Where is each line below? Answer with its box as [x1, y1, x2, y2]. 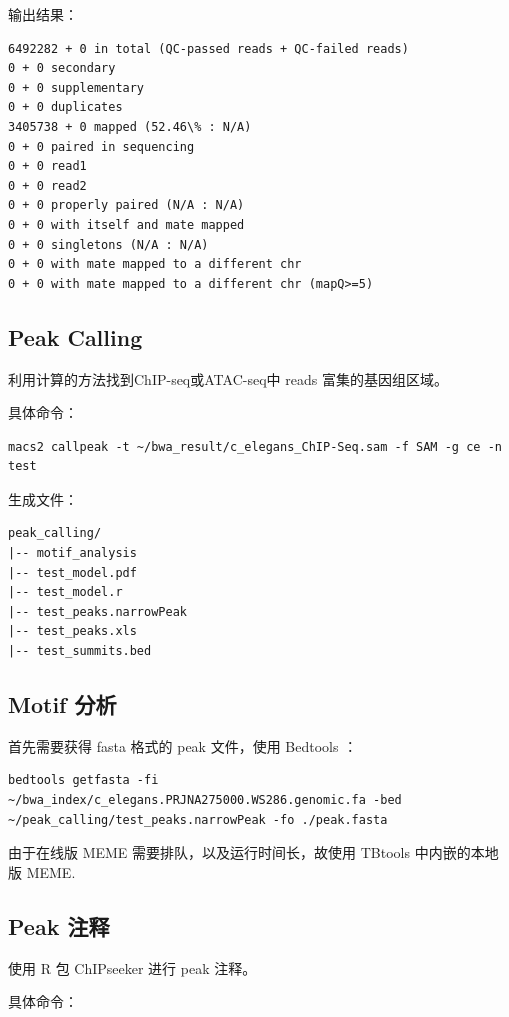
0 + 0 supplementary [8, 80, 145, 95]
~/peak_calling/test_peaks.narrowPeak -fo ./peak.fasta [8, 812, 388, 827]
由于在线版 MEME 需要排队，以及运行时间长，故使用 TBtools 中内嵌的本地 [8, 842, 499, 863]
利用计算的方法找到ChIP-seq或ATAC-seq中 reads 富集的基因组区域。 [8, 368, 448, 389]
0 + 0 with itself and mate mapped [8, 217, 245, 232]
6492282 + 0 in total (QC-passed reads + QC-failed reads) [8, 41, 409, 56]
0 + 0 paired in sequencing [8, 139, 195, 154]
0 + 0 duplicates [8, 100, 123, 115]
